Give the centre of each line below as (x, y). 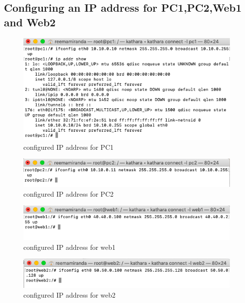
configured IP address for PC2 (69, 193)
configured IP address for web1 (70, 247)
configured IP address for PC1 (69, 147)
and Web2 (30, 22)
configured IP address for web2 (70, 295)
